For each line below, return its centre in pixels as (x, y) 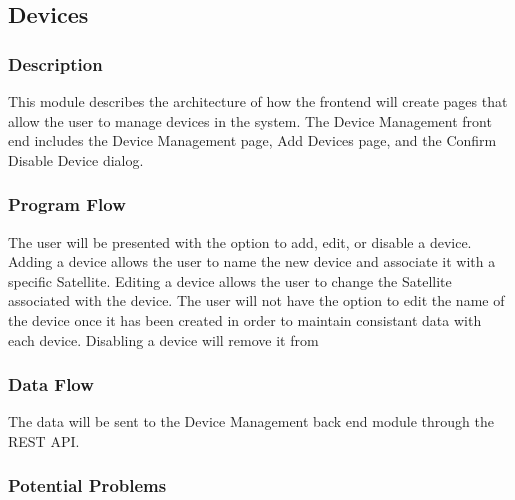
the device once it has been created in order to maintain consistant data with (245, 319)
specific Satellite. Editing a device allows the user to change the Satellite (230, 280)
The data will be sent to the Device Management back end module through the (251, 421)
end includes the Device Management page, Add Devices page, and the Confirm (252, 140)
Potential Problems (87, 485)
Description (55, 63)
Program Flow (67, 204)
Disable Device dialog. (76, 159)
